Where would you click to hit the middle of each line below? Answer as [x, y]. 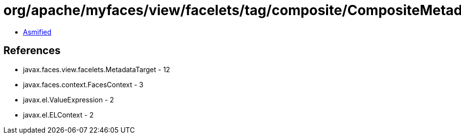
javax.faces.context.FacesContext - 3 [83, 84]
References [32, 51]
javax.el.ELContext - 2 [58, 115]
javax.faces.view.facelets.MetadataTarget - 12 [97, 69]
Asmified [37, 32]
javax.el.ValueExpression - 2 [69, 99]
